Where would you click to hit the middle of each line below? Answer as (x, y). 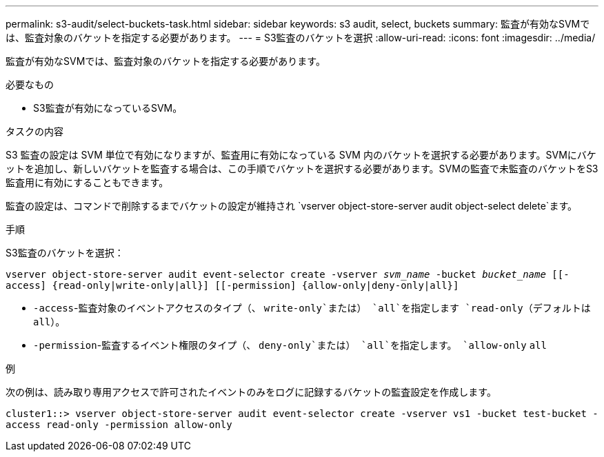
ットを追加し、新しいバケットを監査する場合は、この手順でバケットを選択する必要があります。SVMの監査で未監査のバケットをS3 (302, 169)
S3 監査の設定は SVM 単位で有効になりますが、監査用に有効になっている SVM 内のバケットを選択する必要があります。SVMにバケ (301, 155)
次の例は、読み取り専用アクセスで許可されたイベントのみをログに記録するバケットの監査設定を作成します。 (251, 392)
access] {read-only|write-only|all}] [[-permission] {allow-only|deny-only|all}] (232, 285)
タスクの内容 (34, 131)
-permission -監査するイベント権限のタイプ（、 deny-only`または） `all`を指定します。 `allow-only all (290, 345)
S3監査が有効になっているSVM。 (108, 108)
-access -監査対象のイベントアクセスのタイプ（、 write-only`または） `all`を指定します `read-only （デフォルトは (312, 308)
